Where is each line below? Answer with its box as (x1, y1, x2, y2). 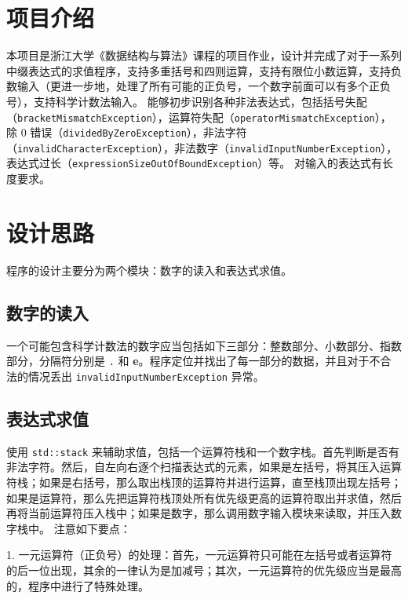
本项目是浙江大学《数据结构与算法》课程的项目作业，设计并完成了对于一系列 (6, 47, 402, 64)
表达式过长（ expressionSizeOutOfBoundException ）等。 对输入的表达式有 (6, 155, 382, 171)
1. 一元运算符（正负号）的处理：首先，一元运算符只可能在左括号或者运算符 (6, 546, 392, 563)
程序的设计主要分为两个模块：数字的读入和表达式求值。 (6, 261, 292, 278)
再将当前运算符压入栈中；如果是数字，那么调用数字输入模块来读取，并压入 (6, 505, 391, 521)
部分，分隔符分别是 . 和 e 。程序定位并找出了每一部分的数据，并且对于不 (6, 352, 381, 369)
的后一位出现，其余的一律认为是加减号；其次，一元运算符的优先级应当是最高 (6, 561, 402, 578)
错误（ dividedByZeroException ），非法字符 (30, 124, 247, 141)
